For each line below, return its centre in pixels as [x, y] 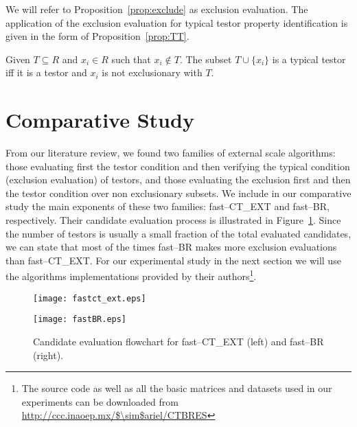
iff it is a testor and [46, 72]
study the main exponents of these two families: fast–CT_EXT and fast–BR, [168, 206]
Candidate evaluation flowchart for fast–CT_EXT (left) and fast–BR [178, 341]
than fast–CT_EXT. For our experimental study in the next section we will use [173, 260]
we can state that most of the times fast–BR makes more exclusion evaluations [171, 247]
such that [131, 59]
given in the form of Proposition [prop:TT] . [97, 36]
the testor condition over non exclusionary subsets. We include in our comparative [178, 193]
